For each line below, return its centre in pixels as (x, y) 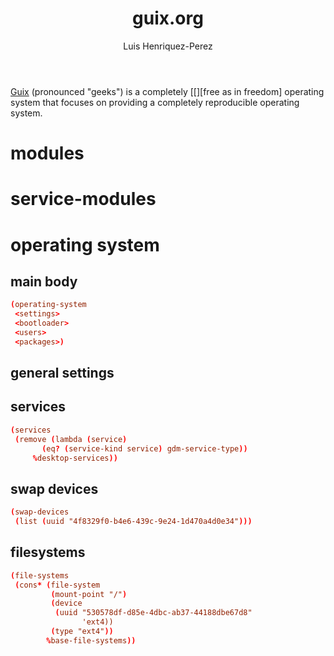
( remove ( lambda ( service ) (71, 439)
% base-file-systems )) (91, 640)
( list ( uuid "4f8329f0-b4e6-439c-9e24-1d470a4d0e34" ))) (133, 522)
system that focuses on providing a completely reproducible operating (155, 102)
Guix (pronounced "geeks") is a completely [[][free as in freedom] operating (167, 91)
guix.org (168, 18)
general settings (62, 373)
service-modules (83, 199)
